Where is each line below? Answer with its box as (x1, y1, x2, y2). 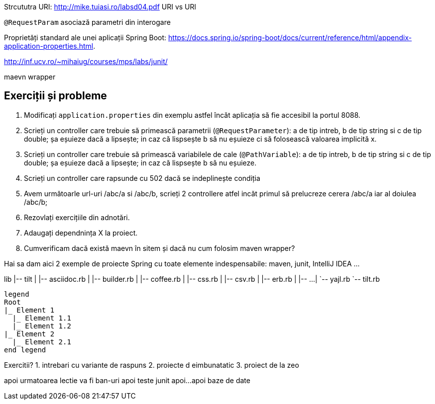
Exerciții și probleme (4, 89, 107, 102)
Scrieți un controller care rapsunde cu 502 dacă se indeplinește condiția (24, 173, 260, 182)
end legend (4, 345, 46, 354)
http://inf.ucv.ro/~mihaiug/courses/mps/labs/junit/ (4, 57, 168, 66)
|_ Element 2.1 (12, 337, 71, 346)
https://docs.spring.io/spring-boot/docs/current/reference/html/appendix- (168, 33, 412, 42)
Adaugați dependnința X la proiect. (24, 228, 138, 237)
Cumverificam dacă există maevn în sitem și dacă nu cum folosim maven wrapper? (24, 243, 295, 252)
